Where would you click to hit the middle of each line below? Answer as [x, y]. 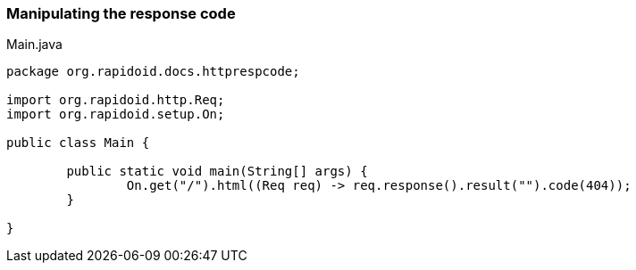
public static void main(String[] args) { [217, 172]
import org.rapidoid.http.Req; [116, 100]
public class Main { [78, 143]
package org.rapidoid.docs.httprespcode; [153, 72]
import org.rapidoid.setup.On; [116, 115]
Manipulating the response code [121, 13]
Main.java [34, 45]
